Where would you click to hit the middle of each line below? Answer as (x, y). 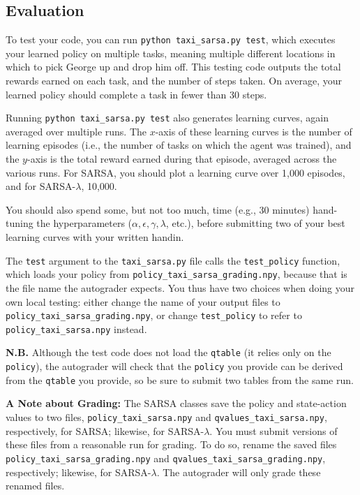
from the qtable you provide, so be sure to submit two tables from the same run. (180, 379)
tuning (20, 223)
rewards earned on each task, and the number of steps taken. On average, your (174, 81)
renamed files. (35, 486)
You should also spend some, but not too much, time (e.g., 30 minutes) (158, 209)
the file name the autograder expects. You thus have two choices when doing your (180, 287)
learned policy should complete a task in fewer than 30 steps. (136, 94)
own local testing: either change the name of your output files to (143, 301)
